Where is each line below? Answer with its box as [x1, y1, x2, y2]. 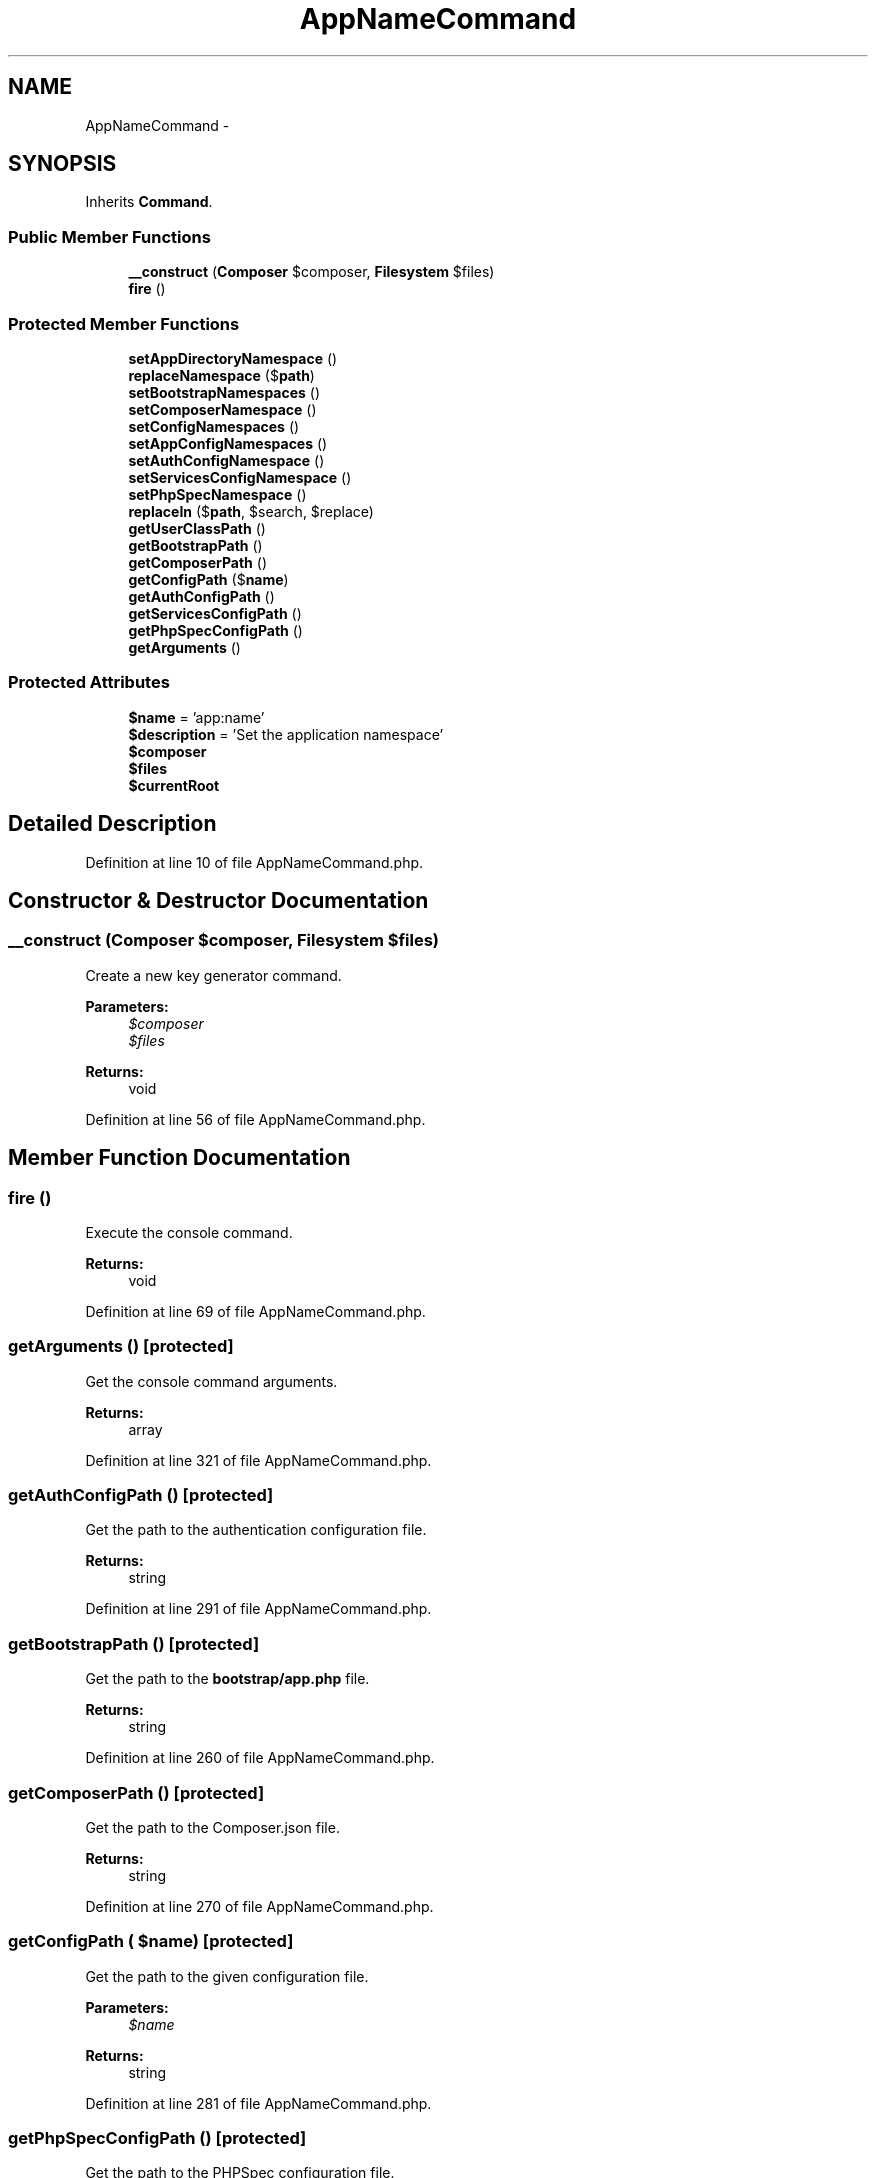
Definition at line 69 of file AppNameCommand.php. [85, 1302, 426, 1320]
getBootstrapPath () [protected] [8, 1633, 260, 1654]
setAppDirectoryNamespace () [128, 349, 338, 367]
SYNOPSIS [8, 151, 117, 177]
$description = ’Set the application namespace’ [128, 725, 444, 743]
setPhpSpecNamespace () [128, 485, 307, 503]
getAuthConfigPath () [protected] [8, 1485, 274, 1506]
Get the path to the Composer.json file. [85, 1818, 340, 1836]
